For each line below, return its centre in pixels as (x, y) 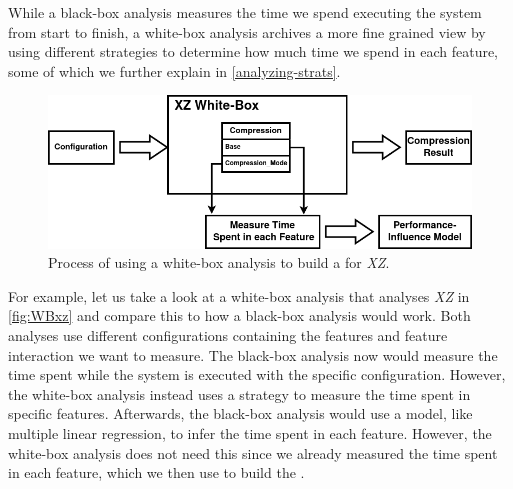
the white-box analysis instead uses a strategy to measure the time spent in (239, 393)
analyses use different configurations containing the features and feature (228, 334)
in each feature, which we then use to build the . (156, 472)
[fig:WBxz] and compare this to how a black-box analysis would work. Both (239, 315)
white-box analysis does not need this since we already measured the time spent (253, 452)
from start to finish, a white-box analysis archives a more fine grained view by (247, 31)
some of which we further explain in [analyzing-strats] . (174, 70)
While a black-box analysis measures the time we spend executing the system (245, 12)
